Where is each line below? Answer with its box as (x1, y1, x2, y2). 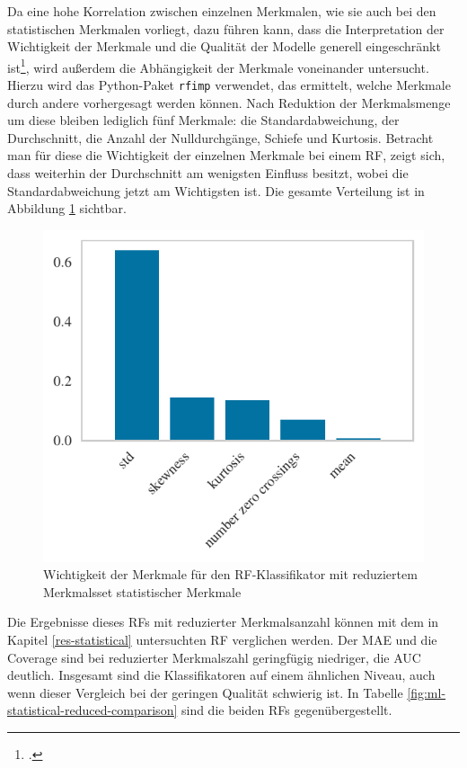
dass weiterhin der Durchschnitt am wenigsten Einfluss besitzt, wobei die (7, 164, 409, 183)
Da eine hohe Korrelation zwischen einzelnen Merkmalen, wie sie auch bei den (7, 2, 436, 20)
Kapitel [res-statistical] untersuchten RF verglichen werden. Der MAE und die (7, 630, 437, 648)
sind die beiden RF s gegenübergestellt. (181, 701, 392, 719)
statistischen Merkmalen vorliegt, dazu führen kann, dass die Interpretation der (7, 19, 445, 38)
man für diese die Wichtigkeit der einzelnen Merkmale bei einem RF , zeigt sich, (7, 146, 445, 165)
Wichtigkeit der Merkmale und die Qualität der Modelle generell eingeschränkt (7, 37, 441, 56)
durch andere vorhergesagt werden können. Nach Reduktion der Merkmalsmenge (7, 93, 451, 112)
